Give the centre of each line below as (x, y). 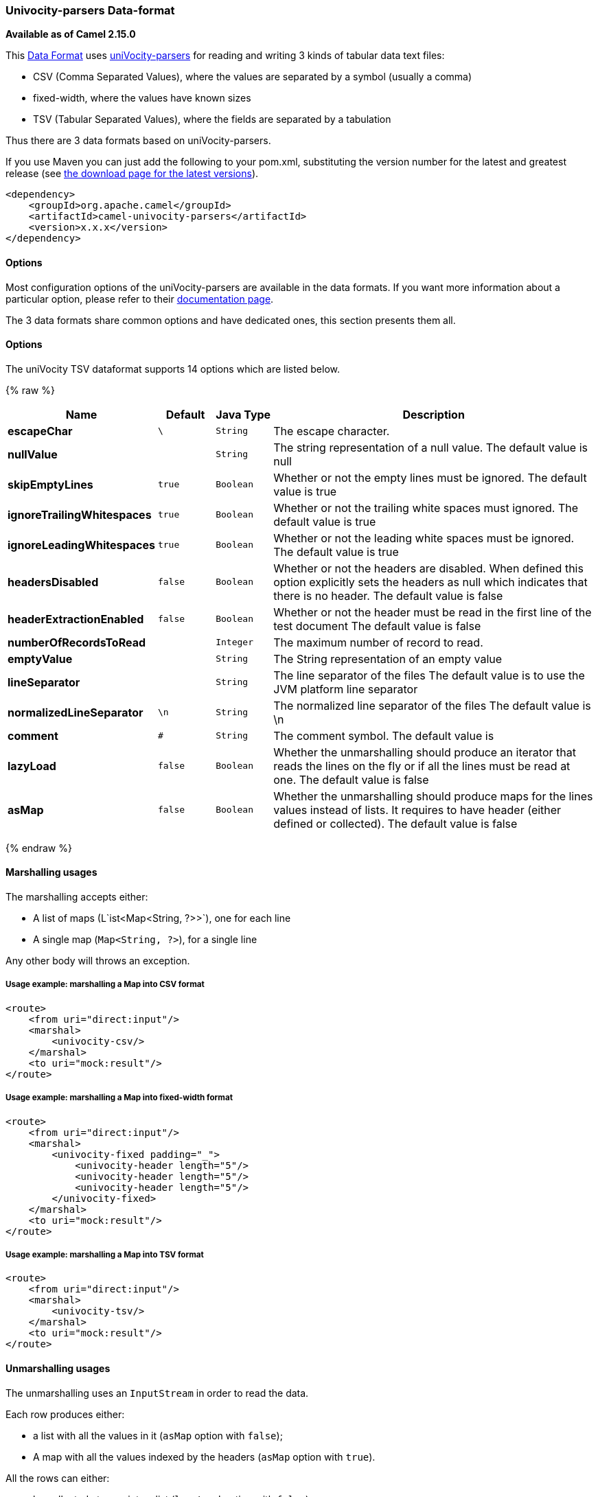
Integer (234, 642)
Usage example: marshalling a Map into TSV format (105, 1254)
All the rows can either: (58, 1478)
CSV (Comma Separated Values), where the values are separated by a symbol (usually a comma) (253, 77)
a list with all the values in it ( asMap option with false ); (158, 1435)
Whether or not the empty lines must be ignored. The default (430, 477)
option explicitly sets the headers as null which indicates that (430, 582)
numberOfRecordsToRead (77, 642)
